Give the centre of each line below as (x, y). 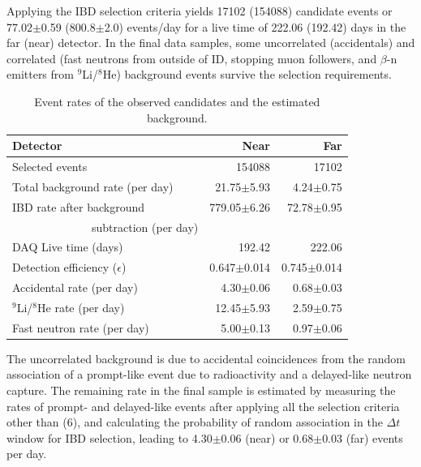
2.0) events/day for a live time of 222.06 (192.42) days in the (255, 26)
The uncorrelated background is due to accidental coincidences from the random (206, 358)
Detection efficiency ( (65, 267)
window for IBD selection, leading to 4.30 (110, 437)
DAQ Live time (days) (68, 247)
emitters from (40, 74)
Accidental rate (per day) (75, 287)
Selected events (50, 166)
